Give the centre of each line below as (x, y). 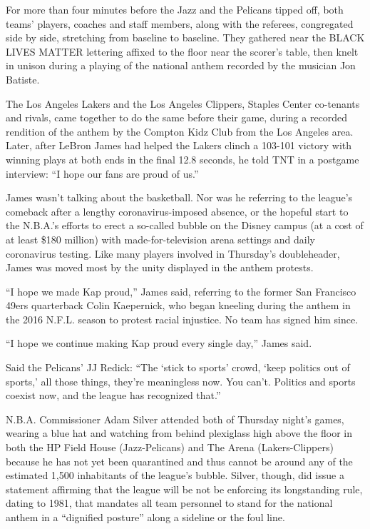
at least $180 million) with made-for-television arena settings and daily (160, 239)
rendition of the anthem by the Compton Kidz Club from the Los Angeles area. (180, 131)
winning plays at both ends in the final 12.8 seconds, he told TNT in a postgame (183, 159)
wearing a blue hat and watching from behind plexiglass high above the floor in (179, 433)
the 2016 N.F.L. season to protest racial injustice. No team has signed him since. (182, 319)
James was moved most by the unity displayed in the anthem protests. (160, 267)
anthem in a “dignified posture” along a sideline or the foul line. (145, 517)
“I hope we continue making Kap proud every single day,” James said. (159, 343)
